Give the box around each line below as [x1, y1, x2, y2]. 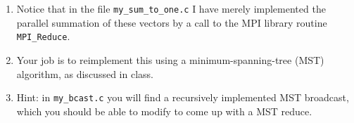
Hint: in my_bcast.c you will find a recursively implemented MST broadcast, [16, 90, 349, 105]
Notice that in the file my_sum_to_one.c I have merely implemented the [16, 1, 326, 15]
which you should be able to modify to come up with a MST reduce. [16, 103, 312, 118]
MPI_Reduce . [16, 29, 70, 44]
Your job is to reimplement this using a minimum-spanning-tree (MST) [16, 52, 324, 67]
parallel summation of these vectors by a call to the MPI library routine [16, 15, 327, 30]
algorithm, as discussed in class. [16, 66, 153, 81]
